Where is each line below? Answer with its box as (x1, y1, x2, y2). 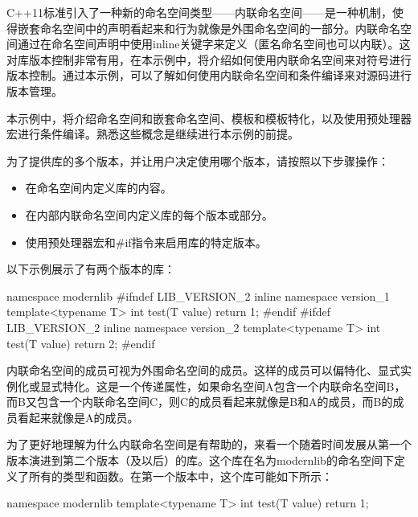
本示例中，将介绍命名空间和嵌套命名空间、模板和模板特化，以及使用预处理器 (6, 109, 412, 126)
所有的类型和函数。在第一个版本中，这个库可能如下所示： (28, 467, 333, 484)
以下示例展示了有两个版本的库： (6, 261, 175, 277)
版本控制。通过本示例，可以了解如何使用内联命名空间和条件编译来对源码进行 (6, 67, 412, 84)
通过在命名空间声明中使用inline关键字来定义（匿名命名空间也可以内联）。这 (17, 35, 411, 52)
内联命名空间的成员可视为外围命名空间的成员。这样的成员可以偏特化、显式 (6, 362, 400, 379)
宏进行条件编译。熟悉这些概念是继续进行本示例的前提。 (6, 125, 299, 142)
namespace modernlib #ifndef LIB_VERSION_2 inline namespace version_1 (6, 287, 390, 304)
